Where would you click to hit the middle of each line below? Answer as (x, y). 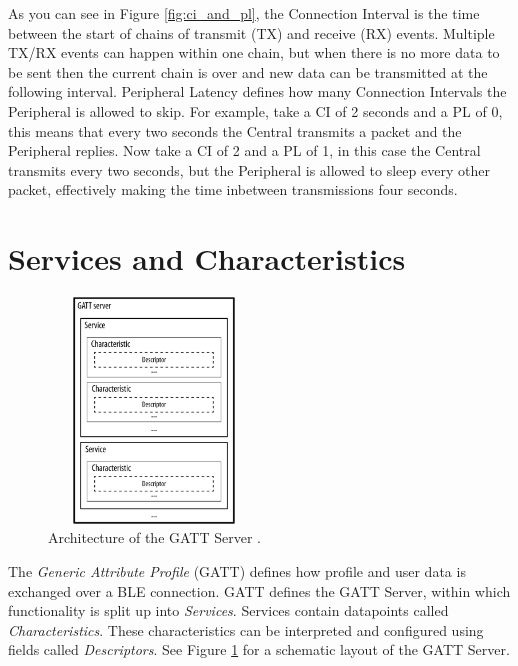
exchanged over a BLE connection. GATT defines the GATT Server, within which (259, 590)
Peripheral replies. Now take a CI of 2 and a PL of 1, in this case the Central (244, 150)
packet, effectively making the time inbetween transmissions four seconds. (233, 189)
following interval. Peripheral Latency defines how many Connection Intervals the (257, 91)
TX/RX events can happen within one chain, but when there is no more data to (254, 52)
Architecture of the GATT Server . (154, 537)
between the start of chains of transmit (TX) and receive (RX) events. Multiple (251, 32)
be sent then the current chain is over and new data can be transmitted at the (248, 71)
